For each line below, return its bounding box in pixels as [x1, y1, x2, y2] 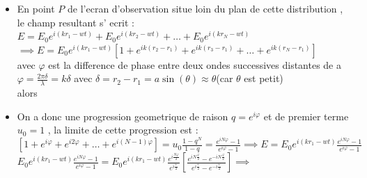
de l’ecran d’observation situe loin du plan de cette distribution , [68, 1, 343, 15]
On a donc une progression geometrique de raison [17, 108, 228, 123]
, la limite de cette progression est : [47, 122, 198, 137]
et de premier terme [263, 108, 349, 123]
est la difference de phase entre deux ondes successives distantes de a [48, 57, 341, 72]
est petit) [244, 71, 283, 86]
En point [17, 1, 55, 15]
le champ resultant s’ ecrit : [17, 15, 135, 29]
